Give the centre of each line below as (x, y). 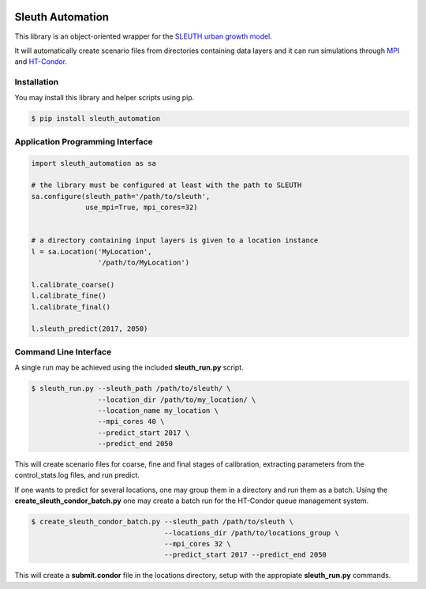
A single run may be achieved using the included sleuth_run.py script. (129, 368)
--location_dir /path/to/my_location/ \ (177, 400)
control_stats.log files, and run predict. (77, 475)
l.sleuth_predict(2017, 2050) (90, 329)
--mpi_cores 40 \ (131, 422)
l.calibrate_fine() (69, 296)
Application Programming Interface (84, 141)
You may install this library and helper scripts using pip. (105, 98)
